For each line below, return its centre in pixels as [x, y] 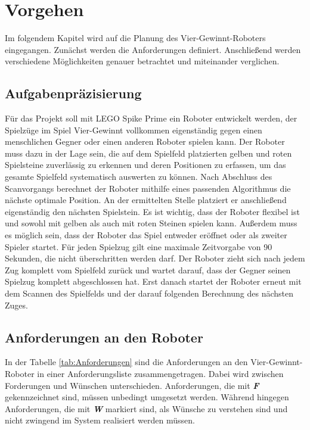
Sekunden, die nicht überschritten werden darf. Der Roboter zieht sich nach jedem [155, 258]
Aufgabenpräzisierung [73, 93]
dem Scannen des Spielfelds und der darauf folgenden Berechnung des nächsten [149, 293]
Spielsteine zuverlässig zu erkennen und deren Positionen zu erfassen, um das [145, 165]
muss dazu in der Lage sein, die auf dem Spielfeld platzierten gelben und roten [148, 153]
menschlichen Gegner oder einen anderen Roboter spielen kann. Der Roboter [145, 141]
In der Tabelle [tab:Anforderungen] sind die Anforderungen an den [126, 362]
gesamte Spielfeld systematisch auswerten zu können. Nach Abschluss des [139, 177]
